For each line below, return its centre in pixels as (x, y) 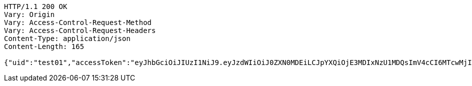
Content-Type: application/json (67, 38)
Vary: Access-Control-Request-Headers (80, 30)
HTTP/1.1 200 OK (36, 6)
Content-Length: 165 (44, 46)
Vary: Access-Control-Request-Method (78, 22)
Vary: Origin (29, 14)
